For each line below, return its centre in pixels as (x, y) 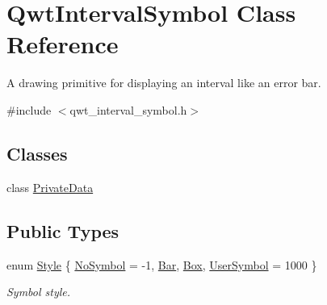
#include (29, 109)
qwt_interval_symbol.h (128, 109)
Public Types (63, 230)
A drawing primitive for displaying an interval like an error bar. (164, 83)
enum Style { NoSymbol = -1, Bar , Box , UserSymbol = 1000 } (162, 264)
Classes (37, 153)
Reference (63, 44)
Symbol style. (39, 292)
